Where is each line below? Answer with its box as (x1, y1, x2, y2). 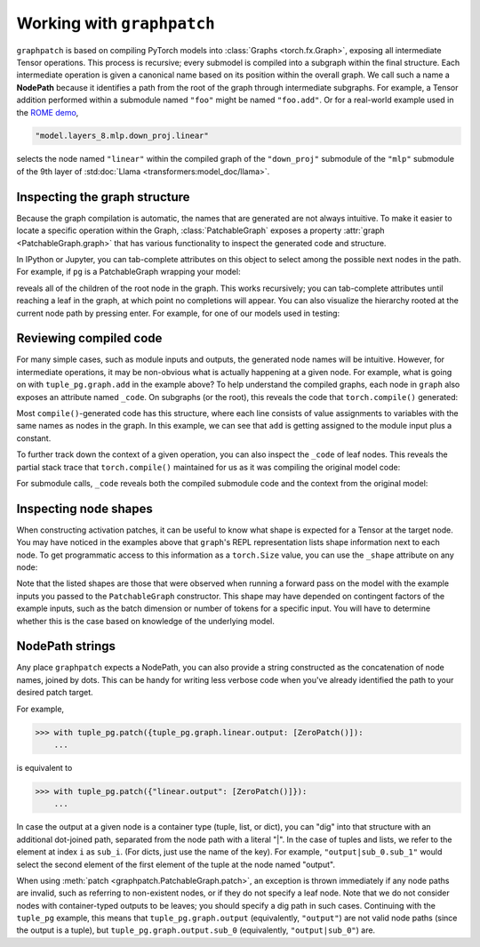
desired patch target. (16, 687, 93, 698)
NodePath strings (16, 638, 116, 654)
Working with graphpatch (16, 13, 215, 33)
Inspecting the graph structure (16, 189, 190, 205)
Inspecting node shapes (16, 501, 153, 516)
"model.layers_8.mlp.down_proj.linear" (35, 131, 209, 141)
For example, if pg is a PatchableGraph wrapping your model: (16, 267, 241, 277)
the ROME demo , (16, 107, 79, 117)
